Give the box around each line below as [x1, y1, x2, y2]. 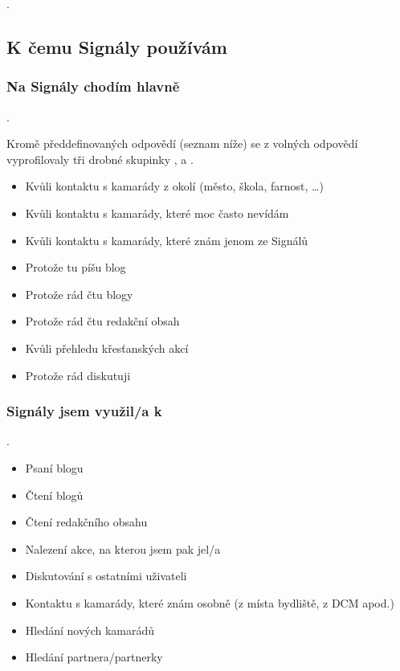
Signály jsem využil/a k [6, 401, 162, 421]
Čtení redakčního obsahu [25, 513, 148, 530]
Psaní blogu [25, 459, 84, 476]
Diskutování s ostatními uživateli [25, 567, 187, 584]
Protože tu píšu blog [25, 259, 126, 276]
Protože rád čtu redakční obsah [25, 313, 180, 329]
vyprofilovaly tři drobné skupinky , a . [6, 150, 194, 167]
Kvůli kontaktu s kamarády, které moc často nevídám [25, 204, 289, 221]
